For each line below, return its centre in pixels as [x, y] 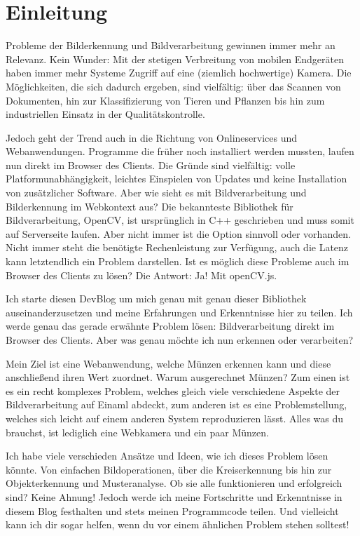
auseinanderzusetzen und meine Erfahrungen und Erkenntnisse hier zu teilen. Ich [179, 312]
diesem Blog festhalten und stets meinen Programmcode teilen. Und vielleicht [172, 510]
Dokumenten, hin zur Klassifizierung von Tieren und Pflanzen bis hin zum [165, 100]
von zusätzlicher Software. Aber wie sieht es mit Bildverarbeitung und [156, 193]
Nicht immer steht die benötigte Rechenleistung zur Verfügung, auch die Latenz [177, 247]
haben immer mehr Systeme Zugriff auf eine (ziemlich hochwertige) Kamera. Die [179, 73]
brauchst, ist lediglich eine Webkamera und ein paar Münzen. [137, 432]
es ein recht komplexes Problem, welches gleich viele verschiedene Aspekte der [173, 390]
